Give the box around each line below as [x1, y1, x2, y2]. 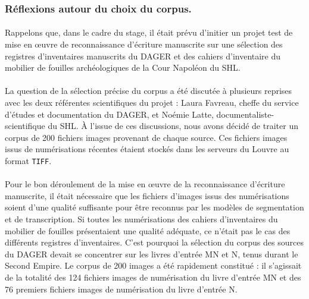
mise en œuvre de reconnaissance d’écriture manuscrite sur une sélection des [5, 38, 283, 51]
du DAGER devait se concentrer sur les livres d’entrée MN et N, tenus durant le [5, 247, 298, 260]
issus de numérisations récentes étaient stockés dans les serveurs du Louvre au [5, 143, 289, 155]
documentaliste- [216, 108, 274, 120]
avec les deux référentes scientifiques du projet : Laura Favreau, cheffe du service [5, 96, 299, 108]
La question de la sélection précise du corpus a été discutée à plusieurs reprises [5, 84, 292, 97]
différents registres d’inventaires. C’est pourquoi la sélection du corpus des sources [5, 236, 304, 248]
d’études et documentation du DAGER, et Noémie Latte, [5, 108, 214, 120]
